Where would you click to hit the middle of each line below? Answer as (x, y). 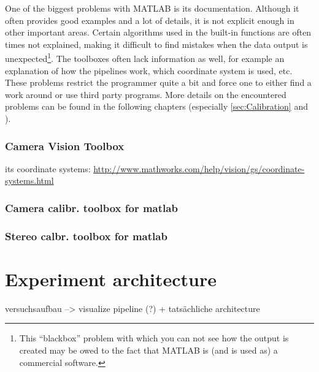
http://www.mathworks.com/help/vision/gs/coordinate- (199, 168)
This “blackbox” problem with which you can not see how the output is (154, 338)
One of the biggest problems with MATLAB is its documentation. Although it (152, 8)
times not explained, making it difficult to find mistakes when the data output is (156, 44)
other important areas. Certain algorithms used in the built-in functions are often (158, 32)
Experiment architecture (111, 279)
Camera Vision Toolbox (65, 146)
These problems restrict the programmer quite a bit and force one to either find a (158, 82)
